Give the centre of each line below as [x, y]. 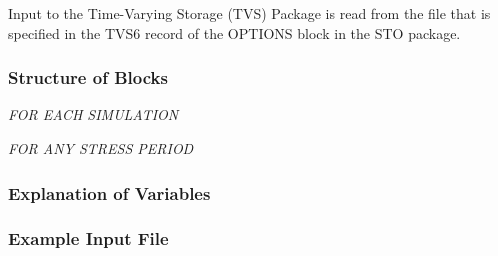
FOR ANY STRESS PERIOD [101, 148]
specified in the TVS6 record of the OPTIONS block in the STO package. [234, 32]
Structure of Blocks [88, 77]
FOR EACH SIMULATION [93, 114]
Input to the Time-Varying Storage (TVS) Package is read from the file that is [249, 13]
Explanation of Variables [109, 192]
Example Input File [88, 238]
